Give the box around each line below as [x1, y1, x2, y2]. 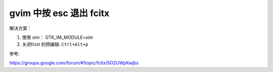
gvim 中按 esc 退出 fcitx [9, 8, 110, 19]
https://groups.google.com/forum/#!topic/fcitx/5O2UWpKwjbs [9, 60, 139, 66]
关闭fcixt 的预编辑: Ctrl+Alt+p [22, 41, 88, 47]
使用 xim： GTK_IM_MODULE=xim [22, 34, 94, 40]
